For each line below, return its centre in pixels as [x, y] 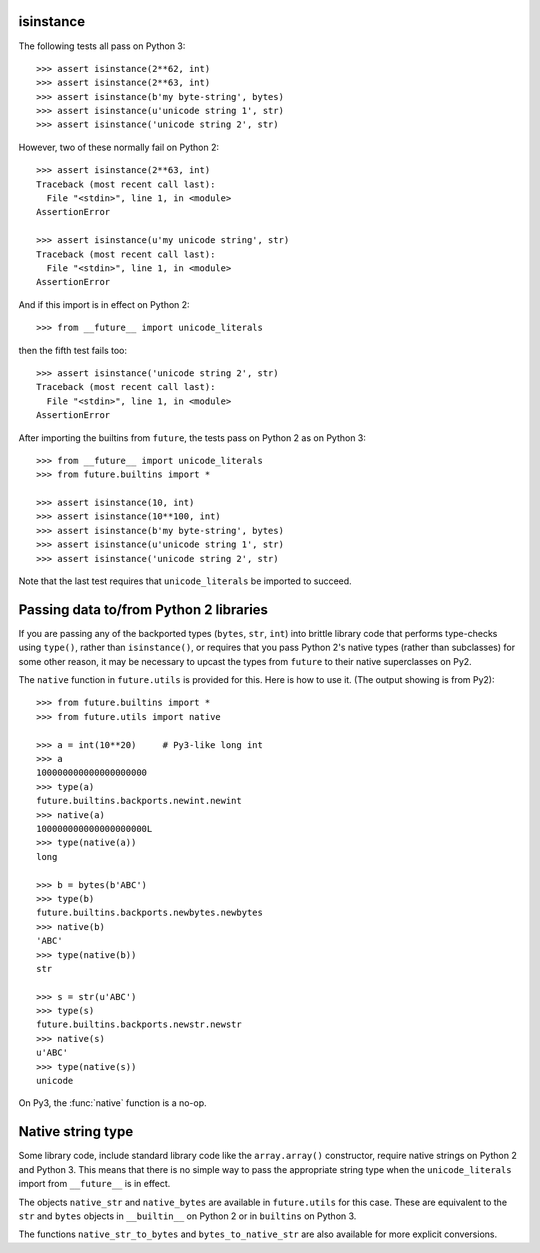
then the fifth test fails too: [72, 350]
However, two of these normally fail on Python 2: [119, 147]
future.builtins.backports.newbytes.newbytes [150, 913]
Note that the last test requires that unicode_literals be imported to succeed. [185, 581]
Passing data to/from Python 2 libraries [143, 609]
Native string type [76, 1131]
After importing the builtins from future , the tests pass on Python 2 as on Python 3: [192, 437]
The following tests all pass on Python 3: [102, 46]
